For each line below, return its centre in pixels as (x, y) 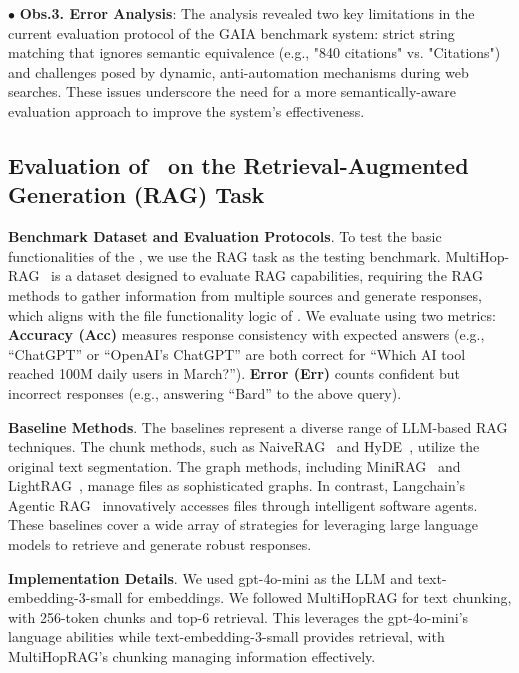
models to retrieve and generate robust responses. (160, 544)
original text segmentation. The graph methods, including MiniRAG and (234, 465)
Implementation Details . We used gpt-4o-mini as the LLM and (210, 577)
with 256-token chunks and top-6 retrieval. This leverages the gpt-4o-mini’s (238, 616)
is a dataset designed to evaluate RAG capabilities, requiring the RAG (267, 275)
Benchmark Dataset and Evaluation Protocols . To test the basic (225, 236)
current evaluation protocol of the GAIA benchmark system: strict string (231, 32)
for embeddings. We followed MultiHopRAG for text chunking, (319, 597)
